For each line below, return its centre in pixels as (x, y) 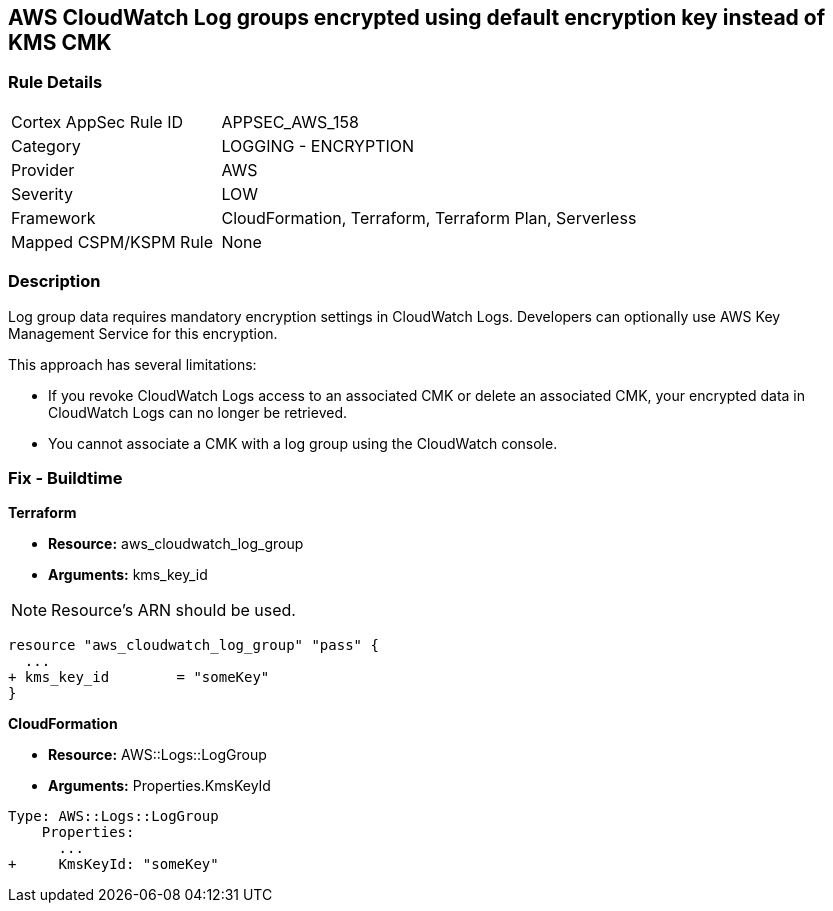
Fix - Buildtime (65, 477)
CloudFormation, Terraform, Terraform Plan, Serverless (429, 217)
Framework (53, 217)
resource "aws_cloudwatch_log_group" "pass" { (193, 645)
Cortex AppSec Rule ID (97, 121)
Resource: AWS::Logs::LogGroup (157, 755)
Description (54, 281)
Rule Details (55, 82)
